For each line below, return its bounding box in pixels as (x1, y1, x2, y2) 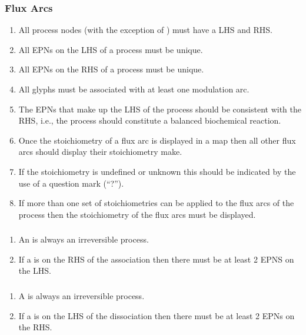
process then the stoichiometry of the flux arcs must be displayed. (18, 208, 256, 220)
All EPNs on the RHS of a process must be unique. (18, 63, 204, 75)
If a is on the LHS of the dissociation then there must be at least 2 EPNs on (18, 309, 295, 321)
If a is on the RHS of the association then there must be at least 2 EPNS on (18, 253, 294, 265)
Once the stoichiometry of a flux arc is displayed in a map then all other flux (18, 134, 296, 146)
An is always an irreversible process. (18, 233, 149, 246)
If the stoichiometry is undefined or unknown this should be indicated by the (18, 165, 296, 177)
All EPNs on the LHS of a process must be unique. (18, 43, 203, 55)
